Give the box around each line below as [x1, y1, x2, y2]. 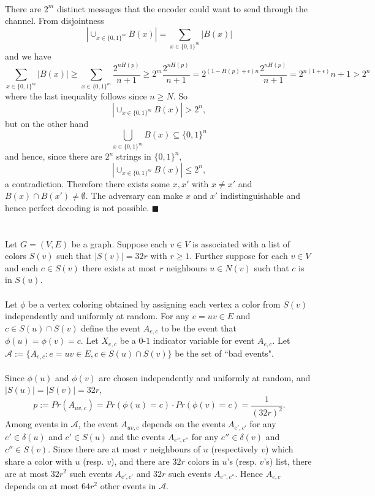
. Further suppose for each [189, 249, 288, 262]
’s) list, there [263, 454, 312, 467]
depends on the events [142, 417, 225, 430]
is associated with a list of [192, 237, 290, 250]
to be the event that [161, 321, 237, 334]
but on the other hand [5, 117, 89, 130]
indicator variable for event [153, 334, 255, 347]
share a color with [5, 454, 72, 467]
